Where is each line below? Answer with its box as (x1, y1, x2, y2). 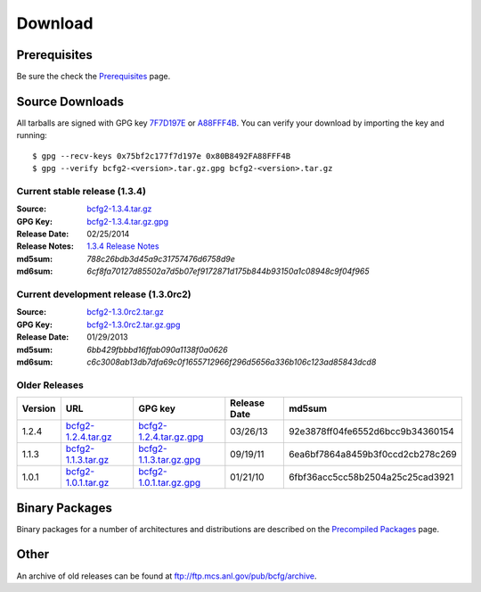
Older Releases (16, 379, 84, 391)
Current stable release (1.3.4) (16, 185, 147, 197)
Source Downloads (16, 94, 125, 109)
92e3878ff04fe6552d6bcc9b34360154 (288, 425, 454, 438)
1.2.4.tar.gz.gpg (138, 431, 204, 443)
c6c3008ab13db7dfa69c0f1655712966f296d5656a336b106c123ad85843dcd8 (86, 357, 377, 367)
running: (16, 130, 48, 141)
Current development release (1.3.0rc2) (16, 288, 192, 300)
